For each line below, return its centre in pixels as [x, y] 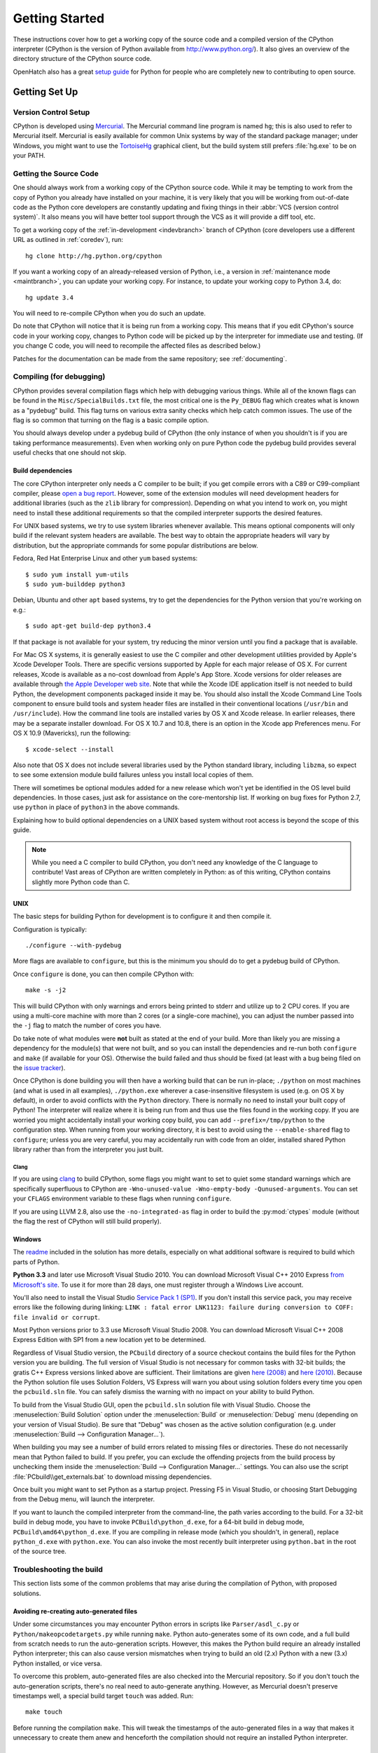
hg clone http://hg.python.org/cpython [94, 256]
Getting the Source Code [56, 173]
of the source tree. [40, 1551]
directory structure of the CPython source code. [82, 59]
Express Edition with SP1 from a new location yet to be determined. [110, 1340]
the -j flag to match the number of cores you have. [87, 1026]
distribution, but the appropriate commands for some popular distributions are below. [135, 545]
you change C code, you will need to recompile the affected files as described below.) [137, 346]
